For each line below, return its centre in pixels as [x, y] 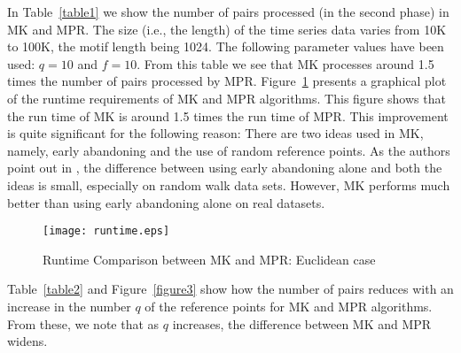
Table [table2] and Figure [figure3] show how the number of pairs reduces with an [230, 289]
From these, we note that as [83, 323]
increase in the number [69, 306]
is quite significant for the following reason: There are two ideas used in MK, [215, 133]
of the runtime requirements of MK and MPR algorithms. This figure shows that [227, 98]
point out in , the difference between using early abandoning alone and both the [225, 168]
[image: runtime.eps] [106, 231]
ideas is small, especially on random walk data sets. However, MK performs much [229, 184]
